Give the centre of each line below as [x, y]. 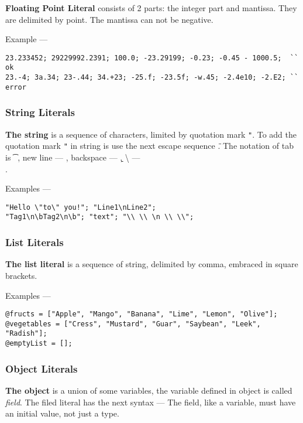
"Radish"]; [26, 334]
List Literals [35, 242]
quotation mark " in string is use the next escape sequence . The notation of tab [149, 146]
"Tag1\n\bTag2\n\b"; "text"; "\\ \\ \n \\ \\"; [100, 217]
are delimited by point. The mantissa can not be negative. [109, 19]
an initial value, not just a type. [62, 413]
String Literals [40, 112]
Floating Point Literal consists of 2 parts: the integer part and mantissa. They [151, 8]
